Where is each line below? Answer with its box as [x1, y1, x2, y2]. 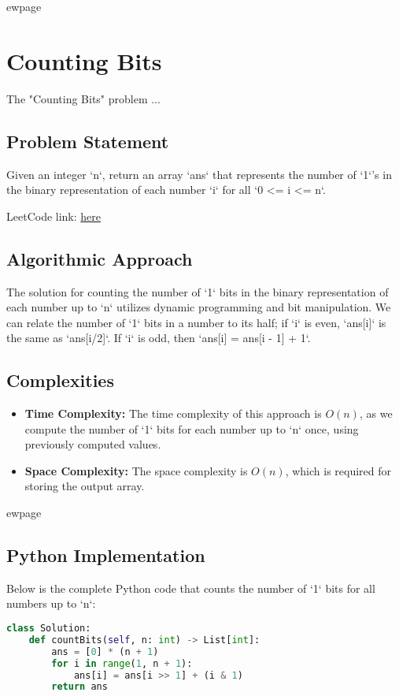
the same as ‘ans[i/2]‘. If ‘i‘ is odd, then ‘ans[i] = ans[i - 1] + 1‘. [6, 329, 311, 346]
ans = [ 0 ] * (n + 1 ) [51, 646, 159, 657]
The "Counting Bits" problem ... [6, 90, 161, 106]
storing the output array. [24, 478, 145, 494]
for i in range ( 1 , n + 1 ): [51, 657, 193, 669]
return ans [51, 681, 108, 693]
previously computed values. [24, 436, 161, 452]
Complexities [6, 368, 114, 393]
